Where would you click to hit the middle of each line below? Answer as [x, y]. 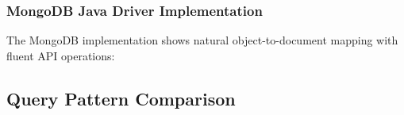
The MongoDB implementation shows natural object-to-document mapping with [202, 40]
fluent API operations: [61, 55]
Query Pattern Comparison [121, 98]
